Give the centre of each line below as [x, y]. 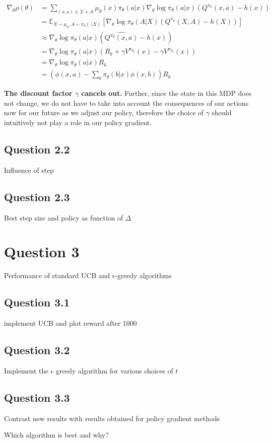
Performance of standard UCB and [57, 275]
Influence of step [29, 170]
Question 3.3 [37, 397]
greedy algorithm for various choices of [114, 370]
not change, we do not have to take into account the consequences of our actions [126, 103]
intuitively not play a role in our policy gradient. [78, 122]
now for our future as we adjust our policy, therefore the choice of [104, 112]
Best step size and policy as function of [64, 217]
